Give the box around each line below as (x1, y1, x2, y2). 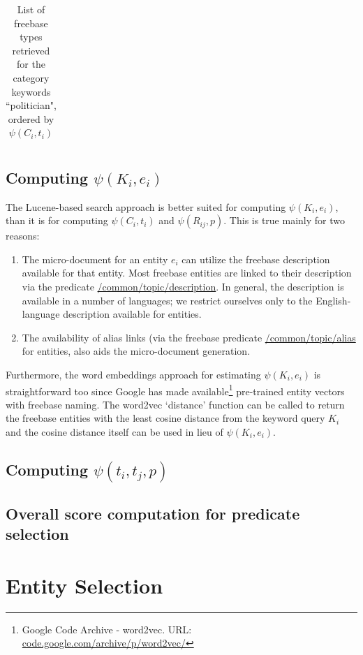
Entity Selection (6, 571, 163, 599)
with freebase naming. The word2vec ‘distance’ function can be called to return (6, 397, 345, 411)
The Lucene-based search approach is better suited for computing (6, 199, 286, 214)
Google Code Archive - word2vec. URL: (22, 621, 192, 636)
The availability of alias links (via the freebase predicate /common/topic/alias (22, 330, 356, 344)
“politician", (6, 98, 57, 112)
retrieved (12, 43, 50, 57)
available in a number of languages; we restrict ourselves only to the (22, 293, 313, 307)
